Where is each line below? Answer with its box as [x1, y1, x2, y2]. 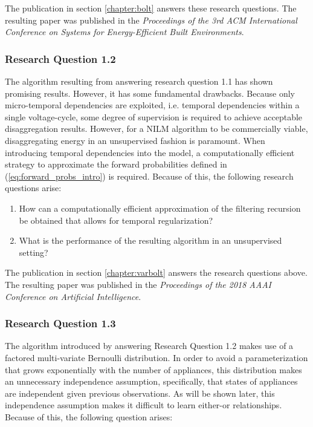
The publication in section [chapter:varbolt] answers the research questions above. [5, 266, 308, 279]
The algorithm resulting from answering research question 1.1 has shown [5, 75, 273, 87]
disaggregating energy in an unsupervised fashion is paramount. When [5, 134, 265, 146]
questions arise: [5, 181, 62, 194]
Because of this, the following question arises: [5, 410, 173, 423]
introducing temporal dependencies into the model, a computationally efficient [5, 146, 295, 158]
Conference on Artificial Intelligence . [5, 290, 141, 302]
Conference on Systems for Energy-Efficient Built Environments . [5, 25, 244, 38]
